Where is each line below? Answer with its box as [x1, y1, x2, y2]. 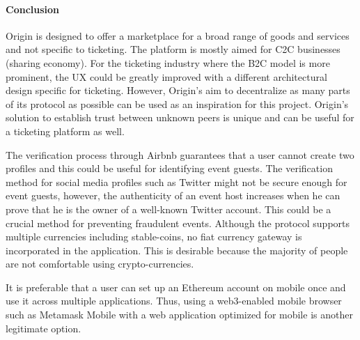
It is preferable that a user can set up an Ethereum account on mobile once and [6, 279, 346, 294]
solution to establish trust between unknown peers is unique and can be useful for [6, 110, 354, 125]
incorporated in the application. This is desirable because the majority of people [6, 242, 348, 257]
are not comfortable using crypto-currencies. [6, 256, 194, 271]
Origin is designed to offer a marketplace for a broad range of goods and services [6, 28, 350, 42]
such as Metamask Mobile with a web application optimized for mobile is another [6, 307, 353, 322]
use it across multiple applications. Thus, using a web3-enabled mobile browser [6, 293, 342, 308]
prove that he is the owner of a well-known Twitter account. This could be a [6, 201, 331, 216]
